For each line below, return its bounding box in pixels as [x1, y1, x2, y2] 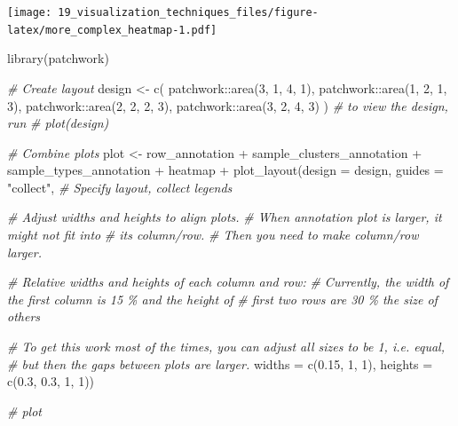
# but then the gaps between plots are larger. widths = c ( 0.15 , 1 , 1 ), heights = [7, 354, 433, 373]
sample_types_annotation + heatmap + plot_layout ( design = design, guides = [7, 161, 444, 179]
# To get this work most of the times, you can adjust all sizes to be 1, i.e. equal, [7, 337, 445, 356]
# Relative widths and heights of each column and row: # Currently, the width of [7, 272, 449, 291]
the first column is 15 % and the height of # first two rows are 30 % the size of [7, 289, 438, 308]
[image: [7, 6, 52, 19]
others [7, 307, 41, 326]
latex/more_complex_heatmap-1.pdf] [7, 23, 217, 36]
